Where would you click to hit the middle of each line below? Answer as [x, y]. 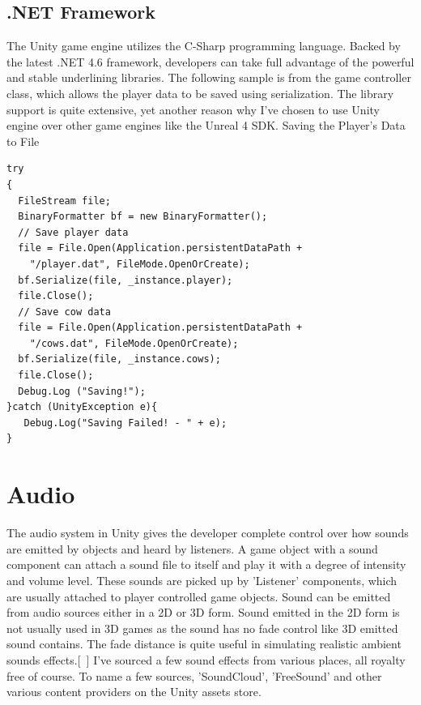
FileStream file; [64, 201]
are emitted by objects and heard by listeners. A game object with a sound [192, 548]
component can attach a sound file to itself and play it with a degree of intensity [206, 564]
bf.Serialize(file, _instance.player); [125, 280]
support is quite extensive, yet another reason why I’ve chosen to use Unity [193, 109]
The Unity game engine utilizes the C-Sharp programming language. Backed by [204, 46]
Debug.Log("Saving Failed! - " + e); [125, 423]
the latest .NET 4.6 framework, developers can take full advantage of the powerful [210, 61]
